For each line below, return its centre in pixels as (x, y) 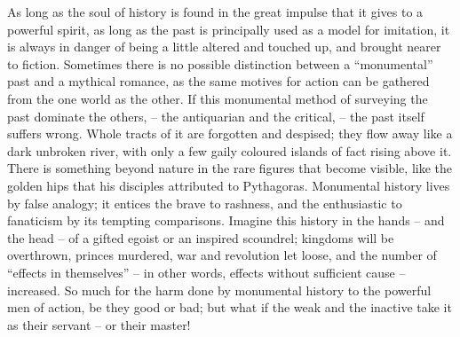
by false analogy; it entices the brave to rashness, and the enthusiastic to (205, 203)
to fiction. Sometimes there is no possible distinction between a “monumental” (220, 63)
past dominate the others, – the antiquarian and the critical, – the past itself (216, 116)
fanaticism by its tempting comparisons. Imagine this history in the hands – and (226, 220)
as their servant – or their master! (99, 324)
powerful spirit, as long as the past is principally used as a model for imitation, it (229, 29)
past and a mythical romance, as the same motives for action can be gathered (218, 81)
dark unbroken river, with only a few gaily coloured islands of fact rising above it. (230, 150)
